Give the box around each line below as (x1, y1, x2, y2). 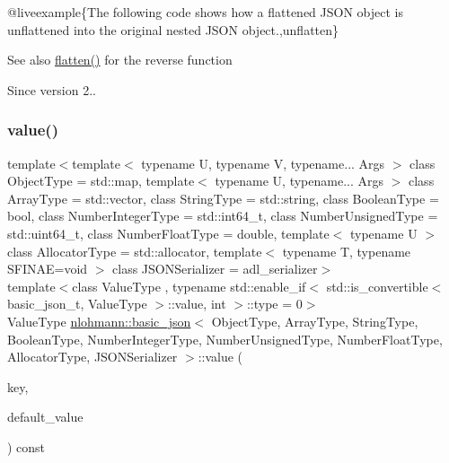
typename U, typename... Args (215, 171, 384, 190)
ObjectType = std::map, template (7, 171, 195, 190)
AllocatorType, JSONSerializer (7, 347, 178, 366)
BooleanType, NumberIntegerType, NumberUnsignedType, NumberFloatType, (7, 329, 443, 348)
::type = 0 (246, 294, 303, 313)
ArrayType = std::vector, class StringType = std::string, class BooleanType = (7, 188, 439, 207)
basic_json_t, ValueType (7, 294, 147, 313)
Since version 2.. (7, 80, 96, 99)
